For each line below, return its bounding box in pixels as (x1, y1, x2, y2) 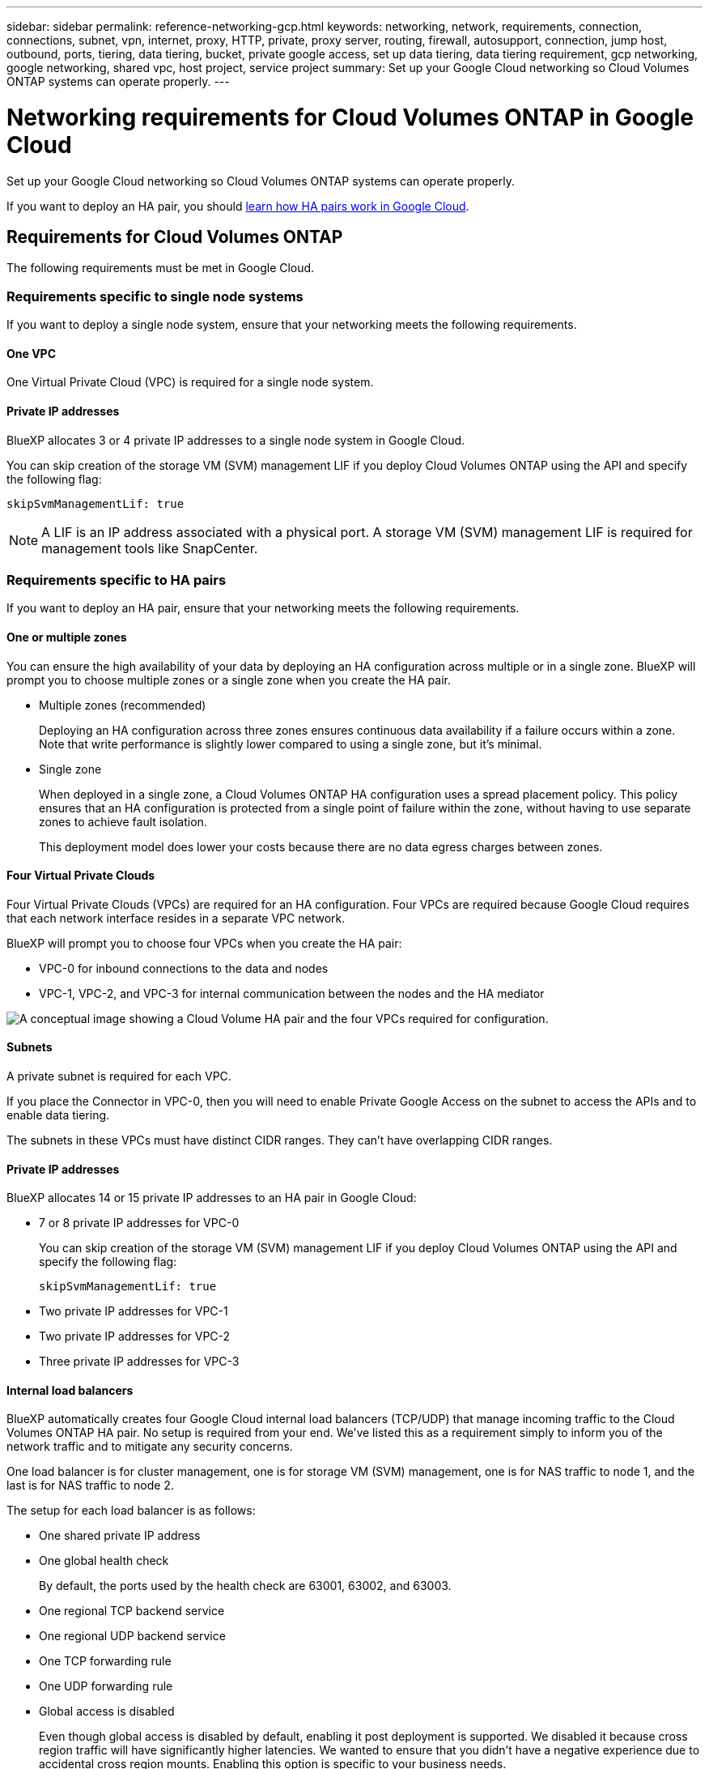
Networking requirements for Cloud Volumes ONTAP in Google (6, 103, 694, 131)
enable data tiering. (6, 1107, 110, 1122)
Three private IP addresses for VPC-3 (39, 1354, 240, 1369)
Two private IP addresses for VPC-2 (39, 1329, 231, 1344)
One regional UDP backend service (39, 1629, 226, 1643)
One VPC (6, 346, 57, 360)
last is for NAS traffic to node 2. (6, 1478, 174, 1493)
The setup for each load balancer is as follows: (6, 1503, 256, 1518)
